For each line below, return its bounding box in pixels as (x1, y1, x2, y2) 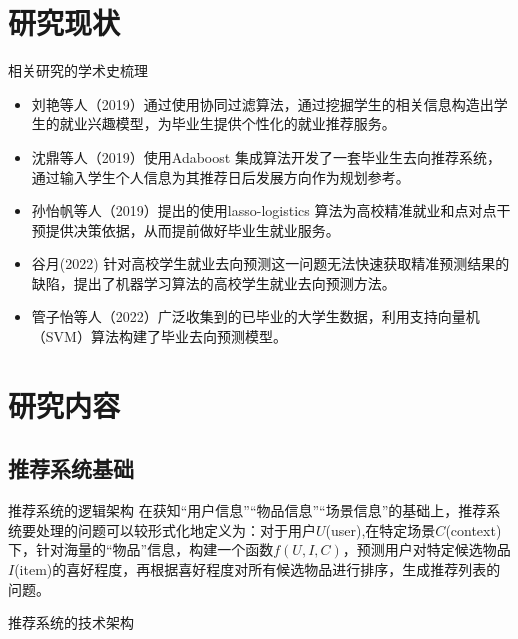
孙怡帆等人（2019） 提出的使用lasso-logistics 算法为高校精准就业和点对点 (31, 200, 497, 221)
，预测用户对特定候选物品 (342, 539, 511, 560)
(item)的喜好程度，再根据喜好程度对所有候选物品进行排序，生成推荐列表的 (14, 559, 501, 580)
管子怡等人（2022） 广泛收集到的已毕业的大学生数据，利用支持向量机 (31, 306, 480, 327)
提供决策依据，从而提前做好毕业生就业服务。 (45, 219, 340, 240)
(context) (445, 519, 502, 540)
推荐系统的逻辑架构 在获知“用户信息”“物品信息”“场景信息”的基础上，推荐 (8, 500, 487, 521)
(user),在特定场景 (325, 519, 436, 540)
